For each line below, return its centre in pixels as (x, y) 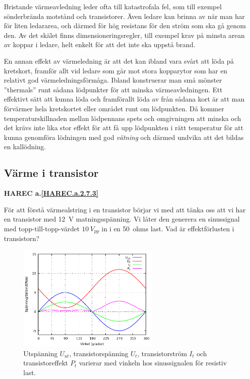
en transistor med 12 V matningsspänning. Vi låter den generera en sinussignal (122, 219)
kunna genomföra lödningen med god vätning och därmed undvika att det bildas (124, 137)
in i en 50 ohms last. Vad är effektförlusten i (168, 228)
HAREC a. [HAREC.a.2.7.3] (51, 193)
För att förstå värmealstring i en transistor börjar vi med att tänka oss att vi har (125, 209)
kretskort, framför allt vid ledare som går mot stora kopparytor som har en (116, 70)
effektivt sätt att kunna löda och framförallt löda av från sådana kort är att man (124, 99)
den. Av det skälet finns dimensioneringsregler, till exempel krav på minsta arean (125, 35)
